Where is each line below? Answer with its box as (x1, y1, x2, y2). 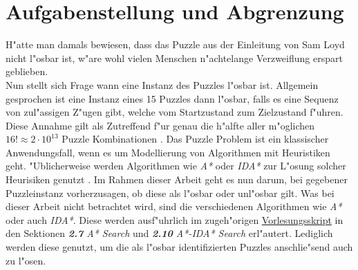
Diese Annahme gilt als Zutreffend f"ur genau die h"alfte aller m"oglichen (6, 118, 315, 132)
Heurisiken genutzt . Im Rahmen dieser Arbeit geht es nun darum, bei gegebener (6, 172, 348, 187)
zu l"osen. (6, 253, 46, 267)
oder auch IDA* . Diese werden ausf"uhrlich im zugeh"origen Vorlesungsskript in (6, 212, 343, 227)
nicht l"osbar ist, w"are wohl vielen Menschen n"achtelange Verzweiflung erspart (6, 50, 343, 65)
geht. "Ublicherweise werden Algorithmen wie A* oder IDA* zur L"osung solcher (6, 158, 346, 173)
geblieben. (6, 64, 48, 79)
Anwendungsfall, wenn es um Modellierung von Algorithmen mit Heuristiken (6, 145, 330, 159)
